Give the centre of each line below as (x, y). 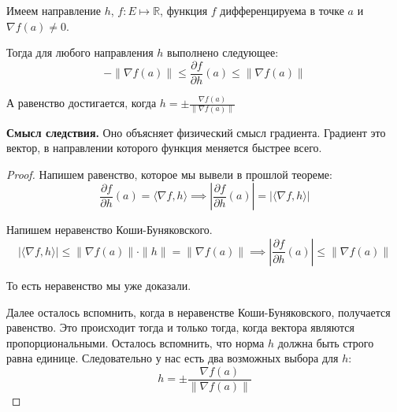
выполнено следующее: (223, 52)
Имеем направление (54, 10)
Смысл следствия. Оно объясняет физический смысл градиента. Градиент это (196, 132)
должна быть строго (326, 342)
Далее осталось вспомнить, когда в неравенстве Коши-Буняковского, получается (198, 312)
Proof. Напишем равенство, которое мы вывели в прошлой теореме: (169, 174)
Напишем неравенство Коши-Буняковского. (109, 230)
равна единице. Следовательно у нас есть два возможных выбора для (173, 358)
